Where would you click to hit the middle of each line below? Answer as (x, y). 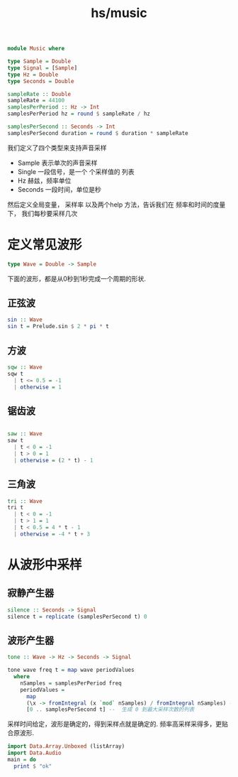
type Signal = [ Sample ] (42, 68)
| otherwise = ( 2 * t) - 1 (53, 460)
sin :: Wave (25, 320)
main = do (22, 760)
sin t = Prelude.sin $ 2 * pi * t (58, 327)
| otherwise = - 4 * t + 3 (52, 534)
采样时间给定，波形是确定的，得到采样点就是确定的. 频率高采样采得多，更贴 (118, 724)
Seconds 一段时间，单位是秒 (59, 189)
